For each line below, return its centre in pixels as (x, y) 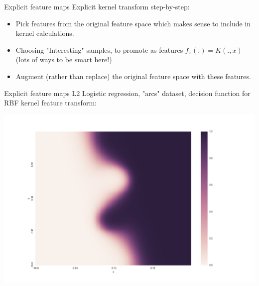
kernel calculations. (45, 33)
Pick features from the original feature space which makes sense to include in (133, 23)
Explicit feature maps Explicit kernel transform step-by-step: (97, 6)
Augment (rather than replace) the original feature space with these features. (133, 76)
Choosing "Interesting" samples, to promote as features (99, 49)
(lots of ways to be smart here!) (64, 59)
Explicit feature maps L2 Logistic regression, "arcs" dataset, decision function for (127, 93)
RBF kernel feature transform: (50, 103)
